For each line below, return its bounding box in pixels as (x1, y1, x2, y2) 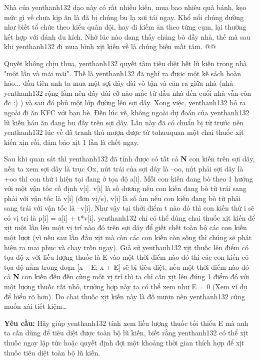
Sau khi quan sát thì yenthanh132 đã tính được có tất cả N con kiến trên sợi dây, (4, 153, 255, 164)
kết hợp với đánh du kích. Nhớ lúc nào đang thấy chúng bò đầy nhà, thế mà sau (4, 31, 250, 42)
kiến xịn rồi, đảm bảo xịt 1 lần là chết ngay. (4, 136, 139, 147)
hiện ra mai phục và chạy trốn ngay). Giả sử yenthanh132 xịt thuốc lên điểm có (4, 242, 249, 252)
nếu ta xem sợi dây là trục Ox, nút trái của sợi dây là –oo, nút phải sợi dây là (4, 163, 243, 173)
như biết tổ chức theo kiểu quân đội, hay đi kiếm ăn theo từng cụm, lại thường (4, 22, 246, 32)
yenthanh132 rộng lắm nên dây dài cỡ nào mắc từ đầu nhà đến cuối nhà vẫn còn (4, 87, 251, 98)
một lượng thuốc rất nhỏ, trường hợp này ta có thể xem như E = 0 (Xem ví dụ (4, 281, 247, 292)
